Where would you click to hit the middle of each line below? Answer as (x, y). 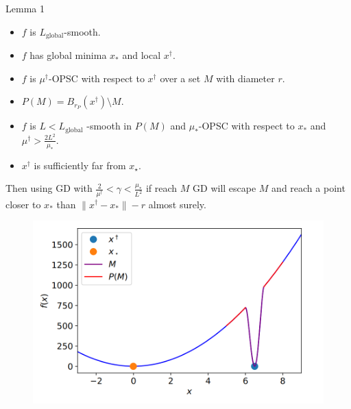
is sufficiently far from (80, 165)
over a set (180, 78)
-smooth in (109, 126)
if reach (161, 188)
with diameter (245, 78)
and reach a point (308, 188)
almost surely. (177, 204)
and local (142, 55)
